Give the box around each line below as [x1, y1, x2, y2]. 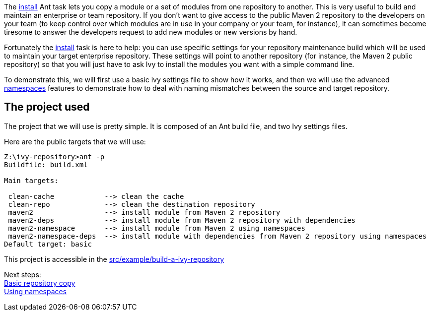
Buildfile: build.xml [4, 160, 88, 169]
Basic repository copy [4, 278, 75, 287]
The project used [4, 101, 90, 114]
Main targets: [4, 176, 59, 185]
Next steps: [4, 270, 41, 279]
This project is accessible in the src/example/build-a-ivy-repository [4, 254, 224, 263]
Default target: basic [4, 240, 92, 248]
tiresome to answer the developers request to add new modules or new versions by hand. [4, 28, 297, 36]
